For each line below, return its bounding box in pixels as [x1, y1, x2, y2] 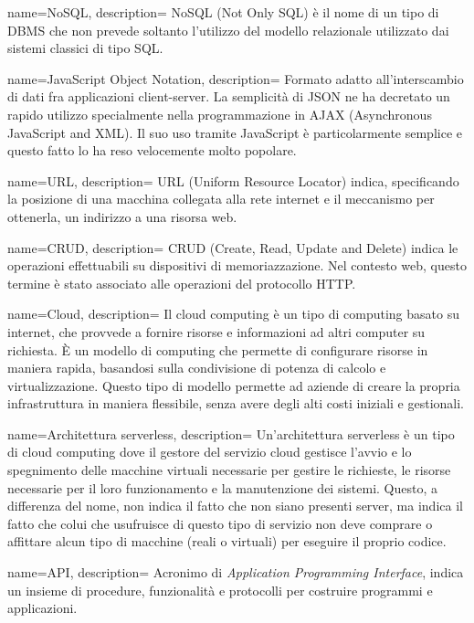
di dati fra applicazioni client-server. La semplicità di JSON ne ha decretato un [7, 87, 450, 106]
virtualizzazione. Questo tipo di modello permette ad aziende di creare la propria [7, 375, 460, 395]
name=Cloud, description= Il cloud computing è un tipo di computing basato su [7, 304, 459, 323]
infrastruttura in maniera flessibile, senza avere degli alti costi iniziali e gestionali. [7, 394, 464, 413]
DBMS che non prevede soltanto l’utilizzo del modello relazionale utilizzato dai [7, 20, 449, 39]
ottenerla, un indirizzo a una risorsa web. [7, 206, 237, 226]
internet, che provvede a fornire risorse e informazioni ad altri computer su [7, 322, 426, 341]
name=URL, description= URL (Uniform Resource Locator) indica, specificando [7, 171, 459, 190]
